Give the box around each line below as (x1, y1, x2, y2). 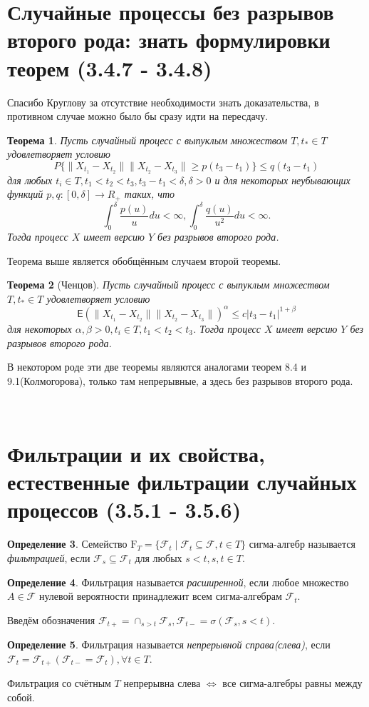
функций (7, 186, 43, 201)
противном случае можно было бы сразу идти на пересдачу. (7, 109, 269, 124)
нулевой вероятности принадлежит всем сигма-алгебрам (38, 588, 282, 603)
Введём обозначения (7, 612, 95, 627)
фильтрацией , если (7, 551, 90, 566)
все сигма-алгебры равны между (222, 676, 363, 691)
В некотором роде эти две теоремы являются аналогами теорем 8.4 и (7, 359, 306, 374)
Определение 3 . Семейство (7, 536, 128, 551)
